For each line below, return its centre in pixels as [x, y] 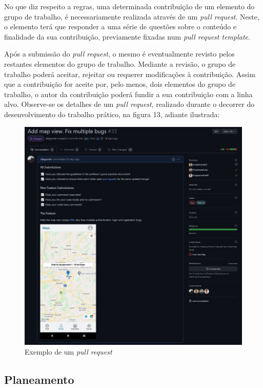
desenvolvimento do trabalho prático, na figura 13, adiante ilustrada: [112, 114]
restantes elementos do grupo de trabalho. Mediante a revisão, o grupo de [120, 63]
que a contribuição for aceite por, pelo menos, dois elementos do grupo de [120, 84]
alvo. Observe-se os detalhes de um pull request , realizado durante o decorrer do [129, 104]
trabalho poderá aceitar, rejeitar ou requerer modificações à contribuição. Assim [130, 74]
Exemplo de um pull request [68, 352]
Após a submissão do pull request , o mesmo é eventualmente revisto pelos [119, 54]
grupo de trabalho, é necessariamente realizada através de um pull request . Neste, [132, 16]
